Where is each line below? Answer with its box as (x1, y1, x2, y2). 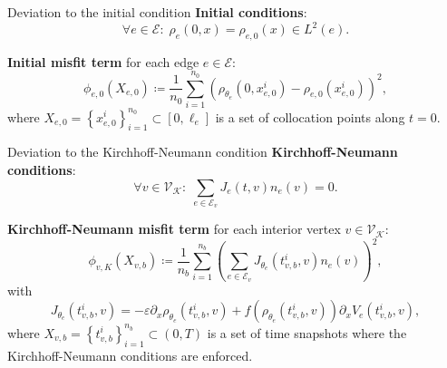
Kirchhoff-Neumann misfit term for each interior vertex (7, 219, 341, 238)
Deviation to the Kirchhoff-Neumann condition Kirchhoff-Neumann (7, 142, 398, 161)
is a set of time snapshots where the (207, 323, 407, 342)
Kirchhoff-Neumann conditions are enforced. (7, 345, 253, 364)
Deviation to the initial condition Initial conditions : (7, 3, 307, 21)
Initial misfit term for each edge (7, 52, 199, 71)
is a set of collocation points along (215, 107, 405, 126)
